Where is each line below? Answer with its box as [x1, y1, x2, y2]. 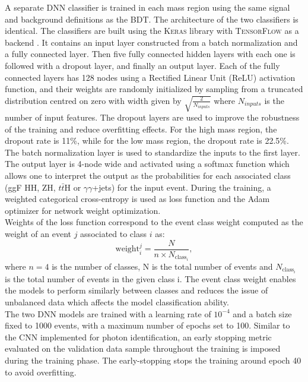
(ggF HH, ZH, [5, 181, 56, 193]
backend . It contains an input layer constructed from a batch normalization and [5, 36, 298, 48]
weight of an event [5, 227, 71, 239]
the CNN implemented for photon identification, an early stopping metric [5, 330, 272, 343]
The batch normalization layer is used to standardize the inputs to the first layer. [5, 146, 300, 158]
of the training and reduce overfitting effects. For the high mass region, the [5, 122, 277, 135]
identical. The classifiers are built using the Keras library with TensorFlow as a [5, 24, 299, 37]
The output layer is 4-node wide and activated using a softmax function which [5, 157, 290, 170]
